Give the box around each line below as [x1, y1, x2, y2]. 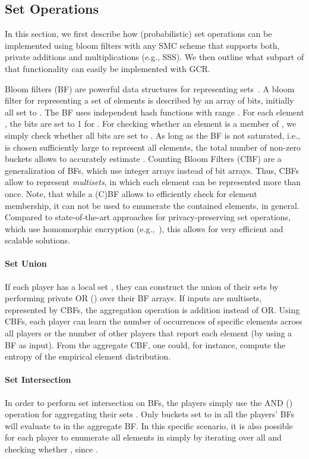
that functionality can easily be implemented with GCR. [5, 62, 210, 74]
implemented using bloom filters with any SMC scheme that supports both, [5, 39, 280, 51]
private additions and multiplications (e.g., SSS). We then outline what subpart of [5, 51, 304, 63]
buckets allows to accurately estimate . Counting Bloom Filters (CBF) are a [5, 152, 282, 165]
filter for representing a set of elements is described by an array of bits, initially [5, 94, 294, 107]
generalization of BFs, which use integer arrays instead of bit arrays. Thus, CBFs [5, 164, 299, 176]
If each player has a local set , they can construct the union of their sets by [5, 280, 279, 292]
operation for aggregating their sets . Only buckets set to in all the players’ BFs [5, 408, 295, 420]
